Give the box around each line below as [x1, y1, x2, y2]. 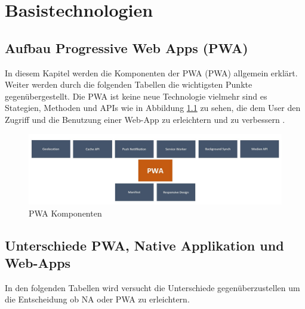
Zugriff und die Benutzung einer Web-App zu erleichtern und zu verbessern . [5, 113, 285, 125]
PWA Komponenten [29, 206, 102, 219]
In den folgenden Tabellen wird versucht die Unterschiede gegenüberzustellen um [5, 281, 300, 293]
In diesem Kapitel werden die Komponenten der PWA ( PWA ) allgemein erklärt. [5, 66, 298, 79]
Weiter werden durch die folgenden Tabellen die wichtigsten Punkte [5, 78, 252, 91]
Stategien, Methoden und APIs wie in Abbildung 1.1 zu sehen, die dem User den [5, 101, 301, 114]
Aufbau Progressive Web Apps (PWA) [5, 38, 248, 57]
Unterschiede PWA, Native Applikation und [5, 236, 284, 254]
